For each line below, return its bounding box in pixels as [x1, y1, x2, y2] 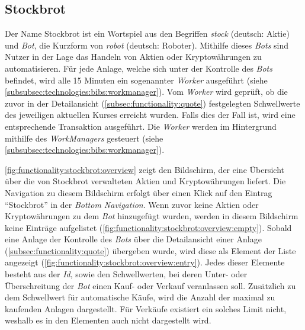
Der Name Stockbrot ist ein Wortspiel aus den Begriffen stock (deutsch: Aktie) [5, 27, 290, 40]
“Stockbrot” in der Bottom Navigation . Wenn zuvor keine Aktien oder [5, 198, 259, 210]
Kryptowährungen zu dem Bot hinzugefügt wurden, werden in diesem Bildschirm [5, 210, 298, 222]
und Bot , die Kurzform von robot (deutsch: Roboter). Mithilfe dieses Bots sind [5, 39, 288, 51]
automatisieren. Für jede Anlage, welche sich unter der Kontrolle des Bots [5, 62, 272, 74]
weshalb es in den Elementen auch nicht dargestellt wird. [5, 314, 211, 326]
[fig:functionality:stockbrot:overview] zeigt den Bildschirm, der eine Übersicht [5, 163, 284, 175]
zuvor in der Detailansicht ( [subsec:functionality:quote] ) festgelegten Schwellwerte [5, 97, 300, 109]
